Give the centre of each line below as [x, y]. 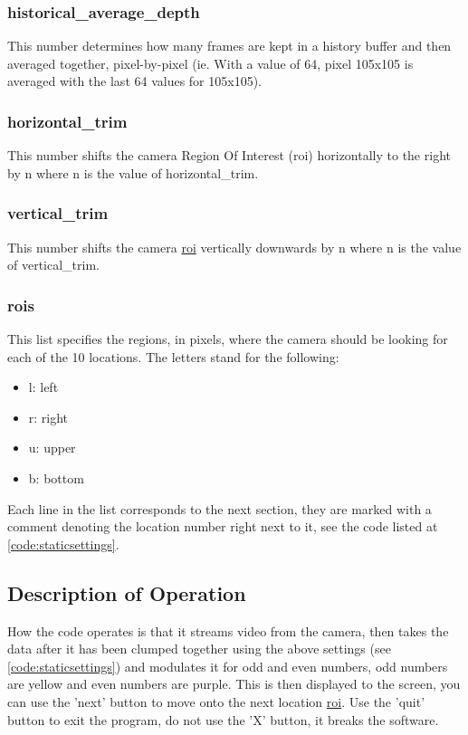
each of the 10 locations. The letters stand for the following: [173, 356]
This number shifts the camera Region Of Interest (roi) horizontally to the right [229, 155]
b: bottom [56, 478]
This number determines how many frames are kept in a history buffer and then [229, 46]
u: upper [52, 448]
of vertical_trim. [53, 265]
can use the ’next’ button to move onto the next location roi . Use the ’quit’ [216, 701]
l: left [43, 387]
